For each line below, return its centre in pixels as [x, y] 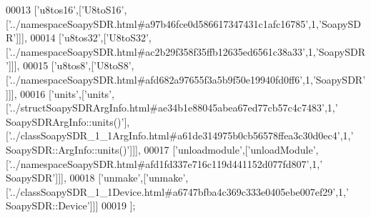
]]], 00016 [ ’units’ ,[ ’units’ [59, 93]
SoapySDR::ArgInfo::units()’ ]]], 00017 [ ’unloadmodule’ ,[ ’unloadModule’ [161, 149]
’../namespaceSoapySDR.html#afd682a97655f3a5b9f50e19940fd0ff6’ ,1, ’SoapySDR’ [187, 79]
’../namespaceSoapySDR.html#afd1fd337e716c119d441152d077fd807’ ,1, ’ [165, 163]
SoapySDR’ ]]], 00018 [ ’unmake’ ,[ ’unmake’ [96, 178]
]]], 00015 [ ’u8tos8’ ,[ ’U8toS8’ [70, 65]
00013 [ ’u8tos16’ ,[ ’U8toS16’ [65, 9]
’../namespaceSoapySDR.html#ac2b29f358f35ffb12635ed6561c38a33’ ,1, [162, 51]
